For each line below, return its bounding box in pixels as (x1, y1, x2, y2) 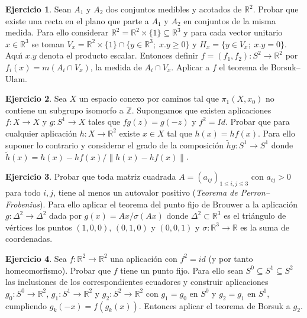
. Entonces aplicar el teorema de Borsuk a (138, 299, 290, 311)
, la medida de (90, 60, 142, 73)
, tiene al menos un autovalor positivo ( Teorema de (53, 186, 238, 198)
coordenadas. (5, 232, 53, 245)
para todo (5, 186, 41, 198)
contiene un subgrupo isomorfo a (5, 103, 124, 116)
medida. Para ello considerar (5, 26, 109, 38)
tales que (88, 115, 121, 128)
